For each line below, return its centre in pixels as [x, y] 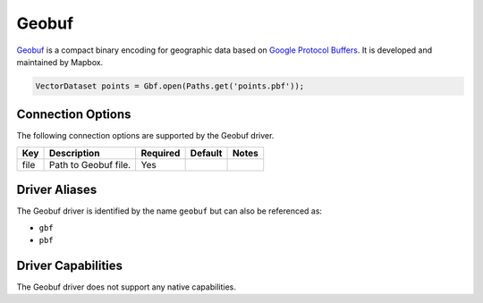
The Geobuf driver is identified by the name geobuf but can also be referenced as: [169, 211]
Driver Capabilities [70, 265]
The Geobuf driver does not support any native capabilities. [126, 287]
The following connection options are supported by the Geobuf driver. [145, 136]
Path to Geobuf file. [90, 164]
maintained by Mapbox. [60, 62]
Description [74, 153]
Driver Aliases [57, 190]
